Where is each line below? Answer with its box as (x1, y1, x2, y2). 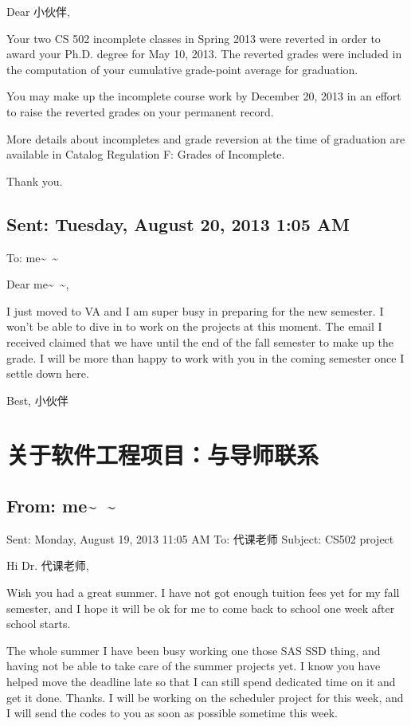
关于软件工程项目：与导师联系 (6, 438, 319, 471)
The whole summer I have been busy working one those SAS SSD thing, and (6, 642, 381, 658)
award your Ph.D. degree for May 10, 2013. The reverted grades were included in (6, 45, 402, 62)
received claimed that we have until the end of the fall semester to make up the (6, 333, 393, 350)
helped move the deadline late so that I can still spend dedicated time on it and (6, 673, 396, 690)
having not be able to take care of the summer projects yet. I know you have (6, 657, 381, 674)
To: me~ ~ (6, 249, 58, 265)
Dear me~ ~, (6, 276, 69, 292)
